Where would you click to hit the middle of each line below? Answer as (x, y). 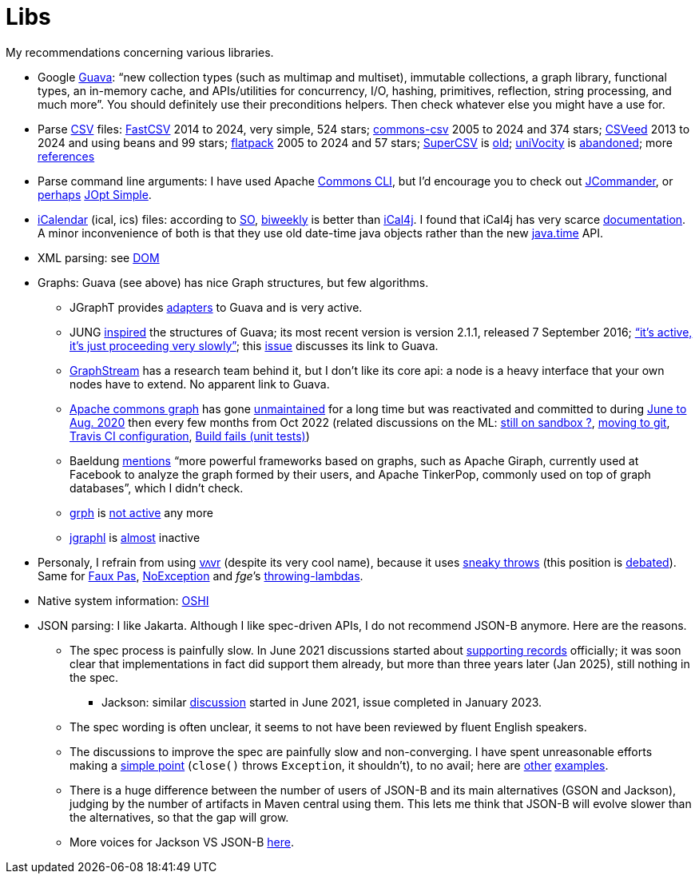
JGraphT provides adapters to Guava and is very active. (216, 307)
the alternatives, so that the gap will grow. (179, 817)
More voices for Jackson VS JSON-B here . (182, 842)
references (66, 156)
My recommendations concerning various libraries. (140, 52)
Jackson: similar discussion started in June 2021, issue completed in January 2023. (322, 702)
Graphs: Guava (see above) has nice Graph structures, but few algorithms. (233, 282)
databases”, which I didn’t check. (157, 488)
